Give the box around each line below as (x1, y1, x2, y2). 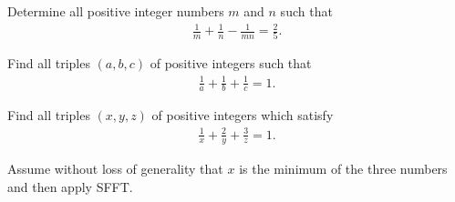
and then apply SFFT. (7, 177, 133, 196)
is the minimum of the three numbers (239, 159, 448, 178)
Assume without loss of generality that (7, 159, 223, 178)
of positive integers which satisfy (151, 106, 334, 125)
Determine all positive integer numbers (7, 2, 224, 20)
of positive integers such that (150, 54, 312, 73)
